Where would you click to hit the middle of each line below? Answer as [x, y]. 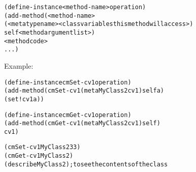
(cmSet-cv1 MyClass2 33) [42, 147]
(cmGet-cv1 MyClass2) [39, 156]
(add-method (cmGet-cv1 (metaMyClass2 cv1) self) [82, 123]
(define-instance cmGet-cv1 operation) [68, 115]
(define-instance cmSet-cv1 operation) [68, 82]
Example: [19, 65]
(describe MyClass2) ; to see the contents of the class [86, 164]
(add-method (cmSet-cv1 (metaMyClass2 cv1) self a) [84, 91]
